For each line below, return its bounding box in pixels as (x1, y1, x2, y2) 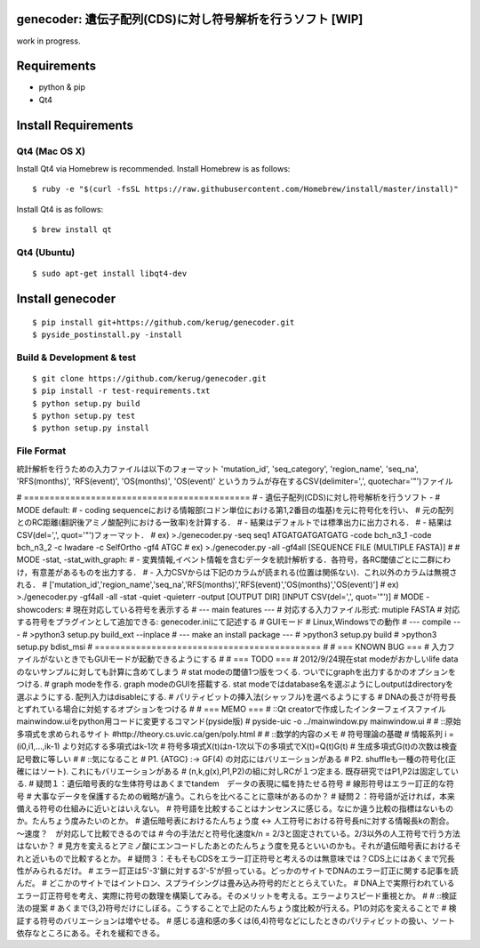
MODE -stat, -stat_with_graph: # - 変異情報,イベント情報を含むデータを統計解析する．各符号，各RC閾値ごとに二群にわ (16, 554, 452, 565)
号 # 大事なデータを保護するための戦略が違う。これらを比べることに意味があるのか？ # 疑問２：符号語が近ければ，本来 (16, 791, 455, 801)
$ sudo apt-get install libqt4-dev (32, 269, 188, 279)
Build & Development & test (16, 351, 137, 364)
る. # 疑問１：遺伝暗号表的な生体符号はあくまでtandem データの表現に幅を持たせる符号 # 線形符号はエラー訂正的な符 (16, 778, 455, 789)
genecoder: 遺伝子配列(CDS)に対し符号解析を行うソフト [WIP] (16, 12, 364, 27)
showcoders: (16, 604, 64, 615)
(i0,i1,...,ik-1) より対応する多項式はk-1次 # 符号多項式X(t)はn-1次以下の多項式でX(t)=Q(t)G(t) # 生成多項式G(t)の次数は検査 (16, 741, 458, 751)
